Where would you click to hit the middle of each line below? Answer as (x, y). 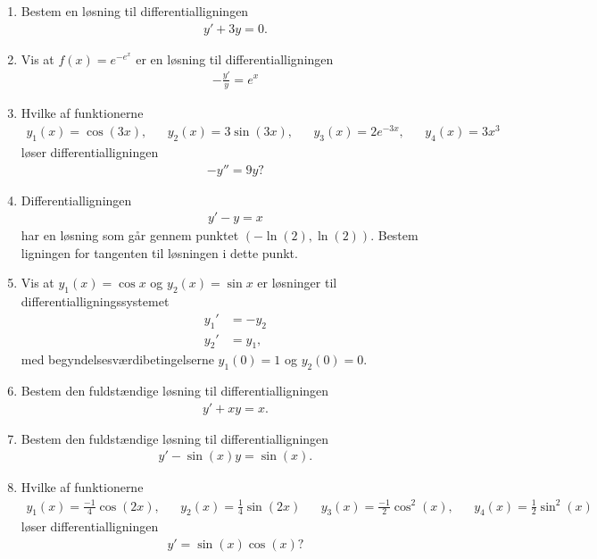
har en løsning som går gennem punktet (130, 235)
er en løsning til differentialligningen (235, 58)
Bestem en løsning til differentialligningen (135, 11)
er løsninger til (297, 283)
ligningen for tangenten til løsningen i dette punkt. (159, 252)
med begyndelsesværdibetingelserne (117, 359)
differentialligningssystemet (95, 301)
